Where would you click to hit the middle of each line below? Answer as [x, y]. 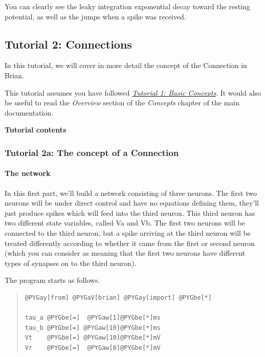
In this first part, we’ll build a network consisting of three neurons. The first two [131, 193]
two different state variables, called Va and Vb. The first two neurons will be [125, 223]
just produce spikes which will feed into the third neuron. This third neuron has [130, 213]
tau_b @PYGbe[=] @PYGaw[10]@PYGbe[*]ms [93, 328]
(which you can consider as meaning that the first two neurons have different [125, 253]
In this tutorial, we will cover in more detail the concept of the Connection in [126, 65]
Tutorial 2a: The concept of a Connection [92, 152]
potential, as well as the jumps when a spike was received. [95, 16]
